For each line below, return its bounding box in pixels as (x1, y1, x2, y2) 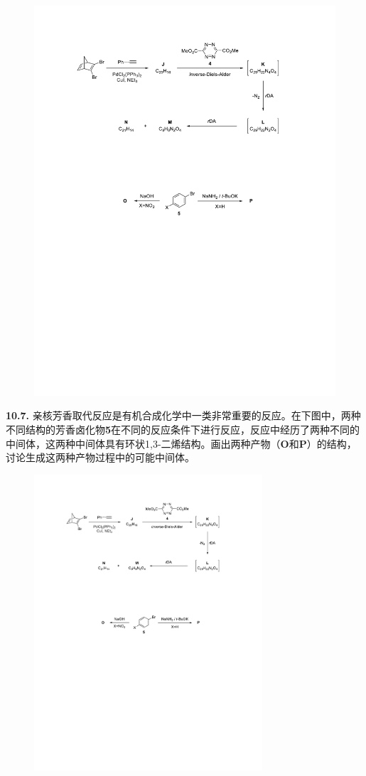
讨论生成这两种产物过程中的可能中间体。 (6, 450, 195, 465)
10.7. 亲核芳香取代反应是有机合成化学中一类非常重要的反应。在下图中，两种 (6, 408, 361, 423)
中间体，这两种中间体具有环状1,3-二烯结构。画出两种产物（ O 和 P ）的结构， (6, 436, 357, 451)
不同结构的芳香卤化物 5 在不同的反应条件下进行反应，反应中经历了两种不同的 (6, 422, 360, 437)
